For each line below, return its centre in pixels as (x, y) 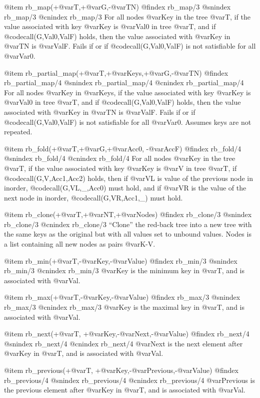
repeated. (18, 132)
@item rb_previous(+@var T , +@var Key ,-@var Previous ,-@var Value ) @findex (121, 370)
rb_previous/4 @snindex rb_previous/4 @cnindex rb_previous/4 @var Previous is (129, 380)
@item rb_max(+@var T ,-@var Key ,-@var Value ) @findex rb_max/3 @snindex (122, 297)
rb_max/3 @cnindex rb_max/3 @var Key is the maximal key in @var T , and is (124, 307)
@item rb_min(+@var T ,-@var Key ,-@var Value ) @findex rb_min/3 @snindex (121, 260)
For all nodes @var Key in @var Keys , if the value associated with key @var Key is (127, 92)
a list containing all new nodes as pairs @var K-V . (80, 244)
